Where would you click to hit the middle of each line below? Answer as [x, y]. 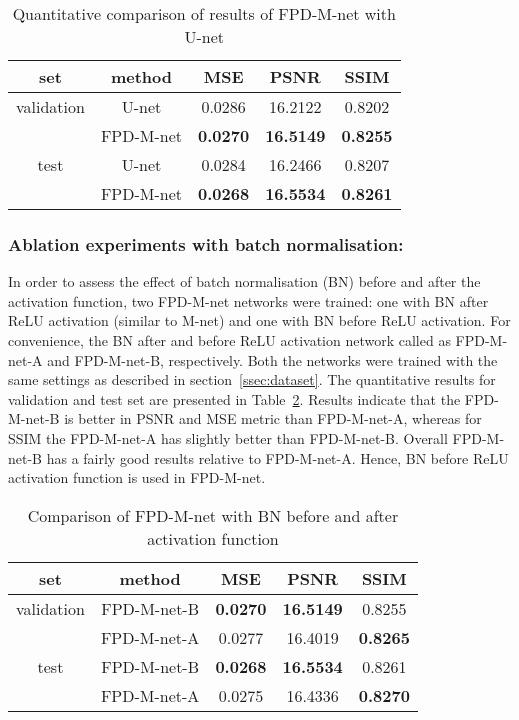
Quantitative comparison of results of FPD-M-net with [204, 13]
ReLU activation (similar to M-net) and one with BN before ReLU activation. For [259, 320]
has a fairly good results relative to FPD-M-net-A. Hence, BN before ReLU [277, 457]
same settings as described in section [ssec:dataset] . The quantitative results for [252, 379]
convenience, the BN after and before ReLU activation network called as [229, 340]
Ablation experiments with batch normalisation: [206, 243]
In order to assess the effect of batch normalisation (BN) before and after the [244, 281]
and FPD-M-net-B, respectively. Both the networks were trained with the [272, 359]
